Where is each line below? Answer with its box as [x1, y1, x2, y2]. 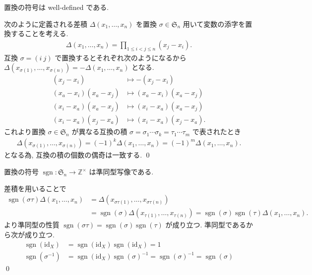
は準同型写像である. [89, 166, 154, 177]
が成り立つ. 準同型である [165, 220, 246, 230]
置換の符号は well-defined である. [4, 2, 109, 12]
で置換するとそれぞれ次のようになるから [55, 52, 187, 62]
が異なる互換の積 [71, 126, 127, 137]
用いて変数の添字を [183, 18, 246, 29]
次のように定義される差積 [4, 18, 87, 29]
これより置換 [4, 126, 46, 137]
